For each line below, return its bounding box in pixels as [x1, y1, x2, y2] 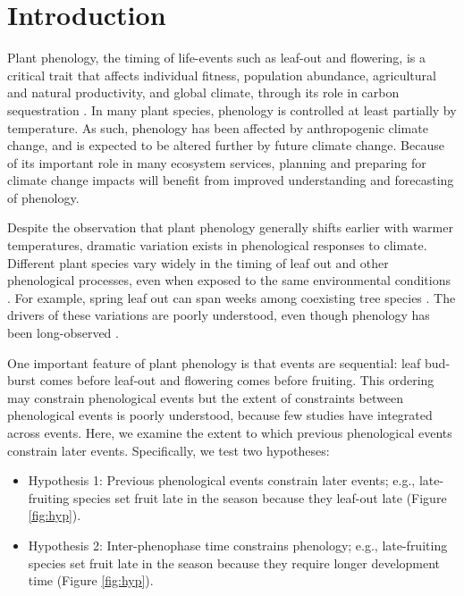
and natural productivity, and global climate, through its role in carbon [7, 83, 400, 102]
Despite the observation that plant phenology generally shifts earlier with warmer [7, 218, 453, 237]
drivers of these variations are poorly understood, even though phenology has [7, 306, 430, 324]
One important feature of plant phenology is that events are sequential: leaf [7, 353, 421, 372]
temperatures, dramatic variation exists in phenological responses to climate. [7, 236, 427, 255]
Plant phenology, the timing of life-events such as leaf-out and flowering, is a [7, 48, 426, 67]
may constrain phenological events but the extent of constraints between [7, 388, 403, 407]
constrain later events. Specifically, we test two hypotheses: [7, 441, 330, 459]
